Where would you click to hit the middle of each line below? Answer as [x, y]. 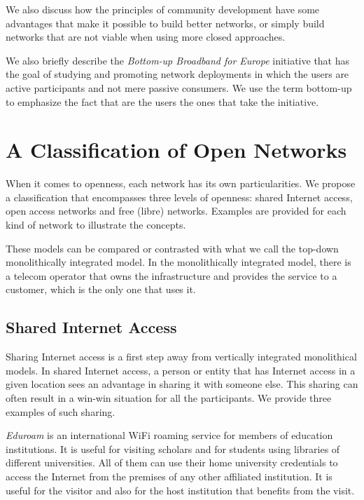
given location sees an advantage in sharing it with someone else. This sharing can [182, 384]
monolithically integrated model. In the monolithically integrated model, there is [178, 262]
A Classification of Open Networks [176, 150]
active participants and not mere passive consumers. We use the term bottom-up [179, 87]
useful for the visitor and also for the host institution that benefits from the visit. [180, 490]
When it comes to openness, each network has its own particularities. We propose [181, 183]
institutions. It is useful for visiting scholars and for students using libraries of [173, 448]
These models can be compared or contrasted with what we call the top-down [172, 248]
